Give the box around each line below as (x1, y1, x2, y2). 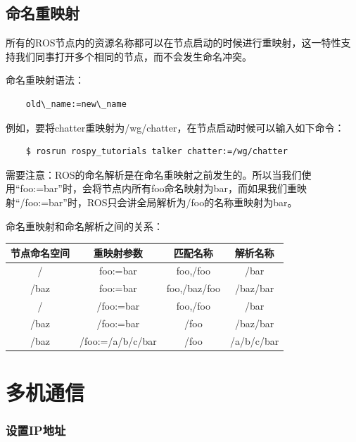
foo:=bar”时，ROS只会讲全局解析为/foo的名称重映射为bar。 (25, 194, 298, 209)
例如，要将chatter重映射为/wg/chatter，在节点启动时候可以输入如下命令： (6, 120, 345, 134)
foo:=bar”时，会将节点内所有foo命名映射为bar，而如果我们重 (20, 181, 297, 196)
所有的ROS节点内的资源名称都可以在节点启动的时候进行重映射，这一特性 (6, 35, 341, 50)
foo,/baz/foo (166, 281, 220, 296)
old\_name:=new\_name (25, 99, 127, 109)
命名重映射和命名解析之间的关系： (6, 218, 163, 233)
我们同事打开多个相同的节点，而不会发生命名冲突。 (15, 49, 252, 63)
